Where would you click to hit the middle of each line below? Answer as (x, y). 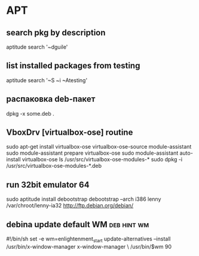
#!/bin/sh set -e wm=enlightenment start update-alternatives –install (88, 239)
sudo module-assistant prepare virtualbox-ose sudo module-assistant (92, 153)
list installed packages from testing (73, 66)
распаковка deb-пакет (51, 99)
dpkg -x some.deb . (30, 113)
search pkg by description (56, 33)
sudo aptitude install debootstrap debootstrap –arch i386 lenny (84, 199)
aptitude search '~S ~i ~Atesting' (47, 80)
